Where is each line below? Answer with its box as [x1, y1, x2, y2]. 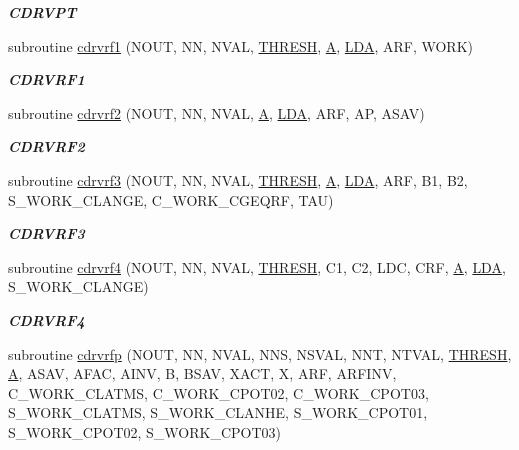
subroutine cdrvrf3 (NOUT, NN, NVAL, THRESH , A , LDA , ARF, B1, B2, [8, 169, 468, 190]
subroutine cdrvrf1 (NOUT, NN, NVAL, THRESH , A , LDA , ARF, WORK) [8, 35, 473, 56]
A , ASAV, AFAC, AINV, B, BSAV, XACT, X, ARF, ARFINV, [8, 363, 397, 384]
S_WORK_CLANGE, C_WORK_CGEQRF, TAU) [8, 189, 334, 210]
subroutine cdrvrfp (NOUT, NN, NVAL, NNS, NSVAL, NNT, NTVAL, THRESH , [8, 343, 512, 364]
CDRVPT [8, 2, 77, 22]
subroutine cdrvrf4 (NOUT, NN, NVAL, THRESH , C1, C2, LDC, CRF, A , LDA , [8, 256, 506, 277]
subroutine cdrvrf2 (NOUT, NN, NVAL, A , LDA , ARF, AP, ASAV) [8, 102, 425, 123]
